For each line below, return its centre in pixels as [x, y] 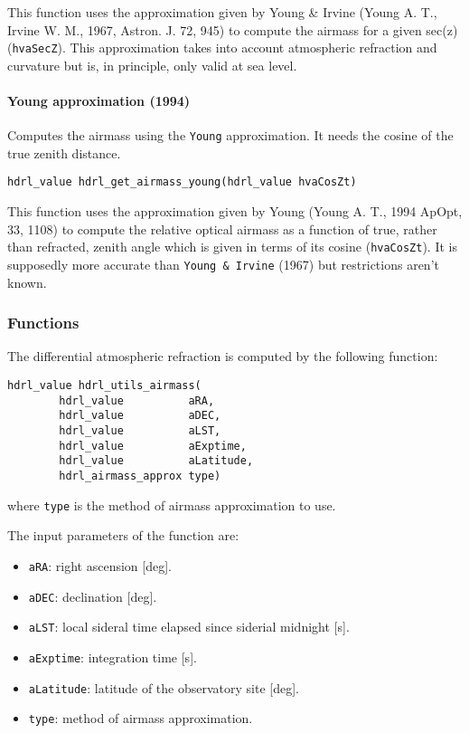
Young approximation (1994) [99, 101]
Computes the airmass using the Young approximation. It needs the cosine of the [230, 135]
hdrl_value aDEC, [140, 416]
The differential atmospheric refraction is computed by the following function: [223, 356]
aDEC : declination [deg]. [93, 596]
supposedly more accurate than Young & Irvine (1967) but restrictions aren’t [223, 264]
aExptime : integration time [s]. [113, 657]
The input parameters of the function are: [123, 535]
